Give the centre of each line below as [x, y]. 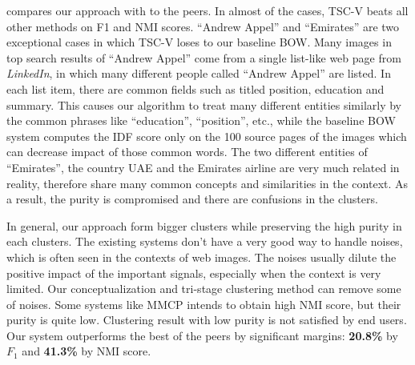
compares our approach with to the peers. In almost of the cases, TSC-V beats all [207, 10]
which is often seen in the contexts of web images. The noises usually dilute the [201, 257]
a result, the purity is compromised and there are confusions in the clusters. [192, 199]
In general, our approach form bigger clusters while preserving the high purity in [204, 225]
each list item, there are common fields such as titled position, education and [195, 88]
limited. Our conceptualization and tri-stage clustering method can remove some [204, 289]
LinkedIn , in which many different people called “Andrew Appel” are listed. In [199, 73]
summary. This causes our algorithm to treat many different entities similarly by [204, 104]
